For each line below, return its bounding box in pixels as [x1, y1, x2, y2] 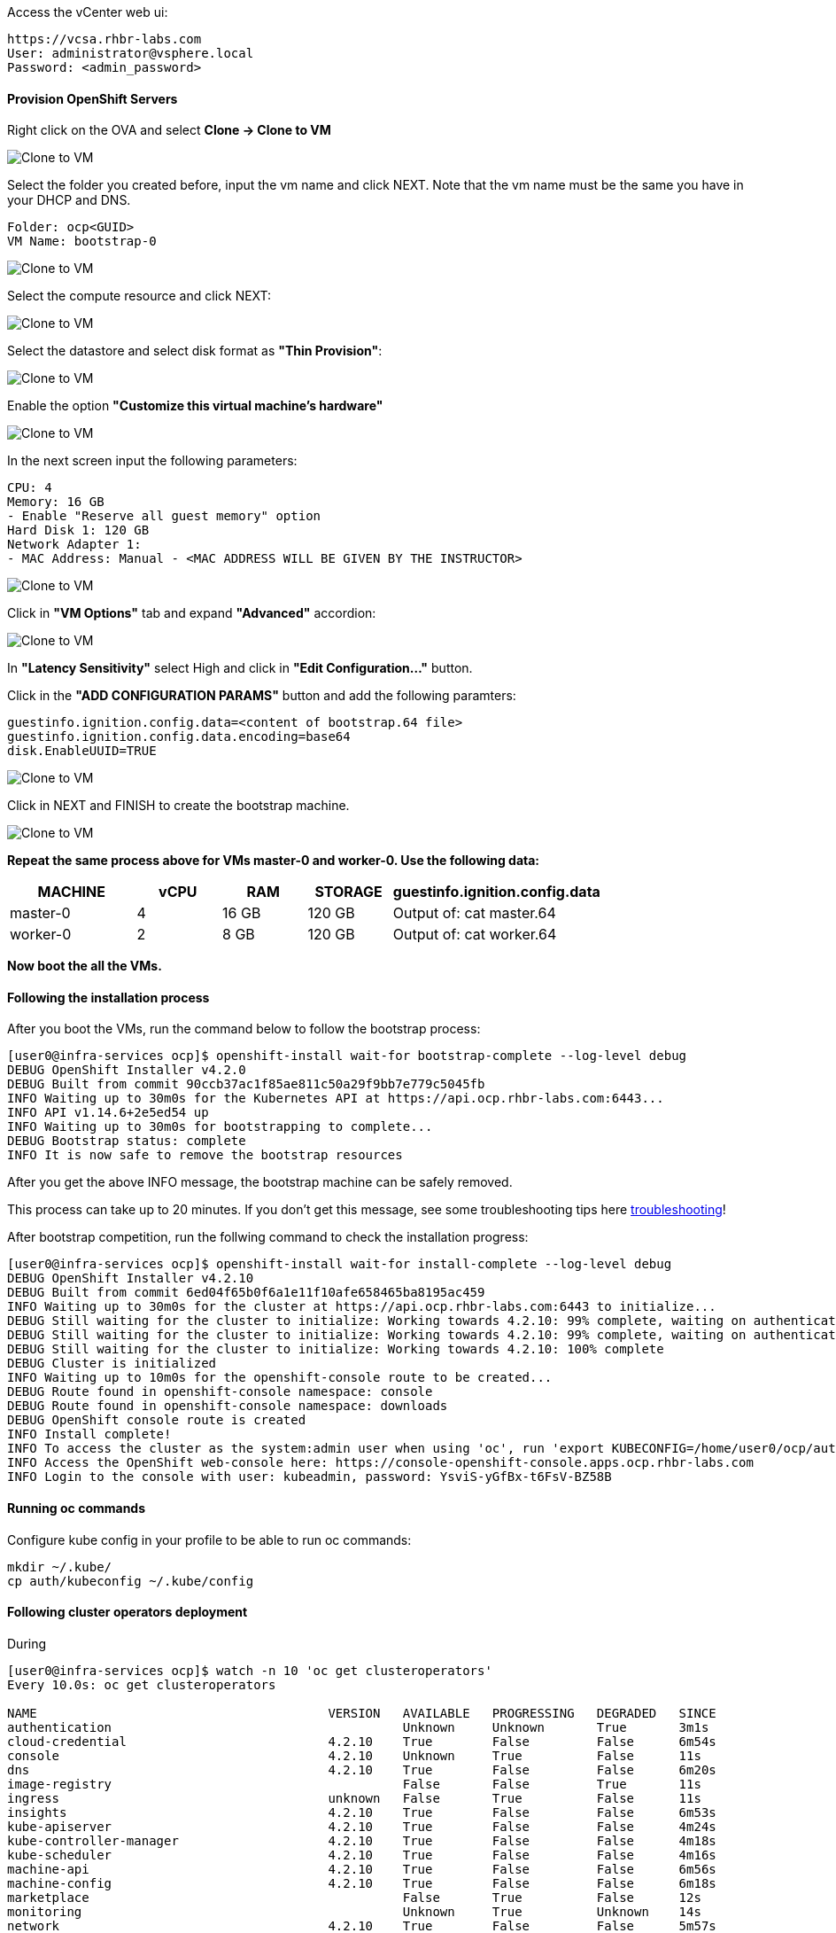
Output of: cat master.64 [392, 904, 556, 923]
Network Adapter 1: [7, 537, 142, 552]
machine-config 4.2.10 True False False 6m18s [7, 1875, 716, 1890]
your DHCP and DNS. [7, 192, 131, 208]
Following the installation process [7, 989, 210, 1005]
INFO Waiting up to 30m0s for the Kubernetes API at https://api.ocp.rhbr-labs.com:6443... [7, 1091, 664, 1106]
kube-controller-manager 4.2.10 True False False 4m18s [7, 1833, 716, 1848]
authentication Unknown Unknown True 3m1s [7, 1719, 709, 1734]
